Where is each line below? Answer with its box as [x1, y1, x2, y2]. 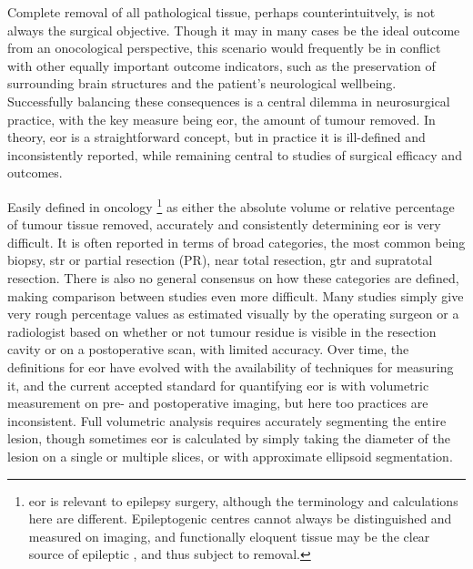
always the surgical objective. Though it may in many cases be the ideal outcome [7, 20, 460, 39]
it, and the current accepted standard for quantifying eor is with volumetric [7, 375, 429, 394]
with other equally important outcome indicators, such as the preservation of [7, 56, 436, 75]
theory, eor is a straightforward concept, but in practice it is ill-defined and [7, 127, 426, 147]
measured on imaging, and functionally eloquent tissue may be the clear [28, 526, 430, 545]
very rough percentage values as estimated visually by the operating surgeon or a [7, 304, 459, 323]
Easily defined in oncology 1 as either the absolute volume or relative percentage [7, 194, 455, 216]
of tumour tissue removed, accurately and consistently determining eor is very [7, 215, 441, 234]
